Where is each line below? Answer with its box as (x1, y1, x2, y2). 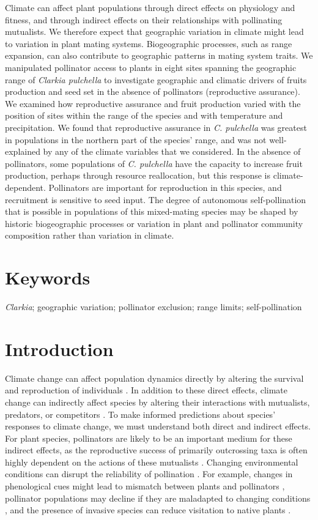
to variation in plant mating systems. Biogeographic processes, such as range (5, 37, 292, 50)
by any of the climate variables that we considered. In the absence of (43, 145, 301, 158)
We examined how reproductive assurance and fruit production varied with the (5, 97, 301, 110)
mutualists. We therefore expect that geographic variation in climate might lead (5, 25, 304, 38)
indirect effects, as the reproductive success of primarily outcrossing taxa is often (5, 444, 308, 456)
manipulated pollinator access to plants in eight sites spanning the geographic (5, 61, 297, 73)
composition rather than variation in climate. (5, 229, 174, 242)
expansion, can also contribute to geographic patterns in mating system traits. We (5, 49, 313, 62)
